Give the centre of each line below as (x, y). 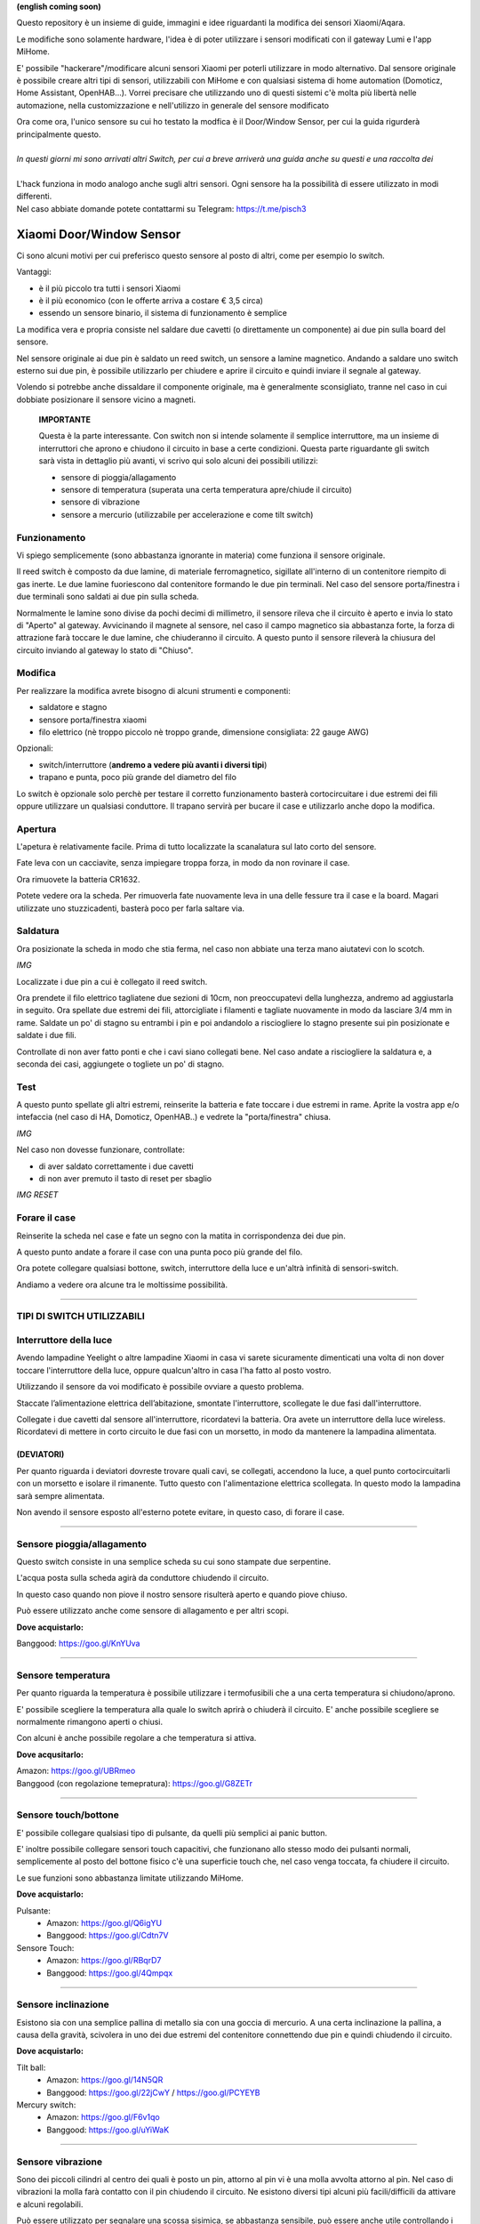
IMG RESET (37, 1195)
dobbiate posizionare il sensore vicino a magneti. (106, 399)
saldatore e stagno (73, 707)
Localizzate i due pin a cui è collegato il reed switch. (112, 981)
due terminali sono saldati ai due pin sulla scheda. (108, 597)
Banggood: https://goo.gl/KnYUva (78, 1644)
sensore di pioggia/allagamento (119, 477)
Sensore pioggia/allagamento (81, 1543)
